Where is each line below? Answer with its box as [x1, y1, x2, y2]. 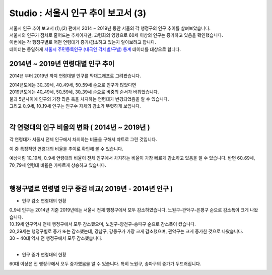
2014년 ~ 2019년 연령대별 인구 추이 [9, 59, 115, 68]
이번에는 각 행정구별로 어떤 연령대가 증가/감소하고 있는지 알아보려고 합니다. [9, 39, 156, 45]
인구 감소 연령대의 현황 [22, 197, 66, 203]
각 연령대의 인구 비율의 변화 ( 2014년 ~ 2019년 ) [9, 123, 151, 132]
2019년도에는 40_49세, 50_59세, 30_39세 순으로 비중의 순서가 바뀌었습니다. [9, 89, 159, 95]
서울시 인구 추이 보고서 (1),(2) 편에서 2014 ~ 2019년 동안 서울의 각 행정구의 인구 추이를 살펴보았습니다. [9, 25, 211, 31]
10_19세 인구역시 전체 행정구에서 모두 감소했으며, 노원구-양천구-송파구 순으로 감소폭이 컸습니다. [9, 221, 196, 227]
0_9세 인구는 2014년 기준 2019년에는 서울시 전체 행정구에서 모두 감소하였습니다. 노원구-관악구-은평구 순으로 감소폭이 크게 [9, 207, 249, 213]
